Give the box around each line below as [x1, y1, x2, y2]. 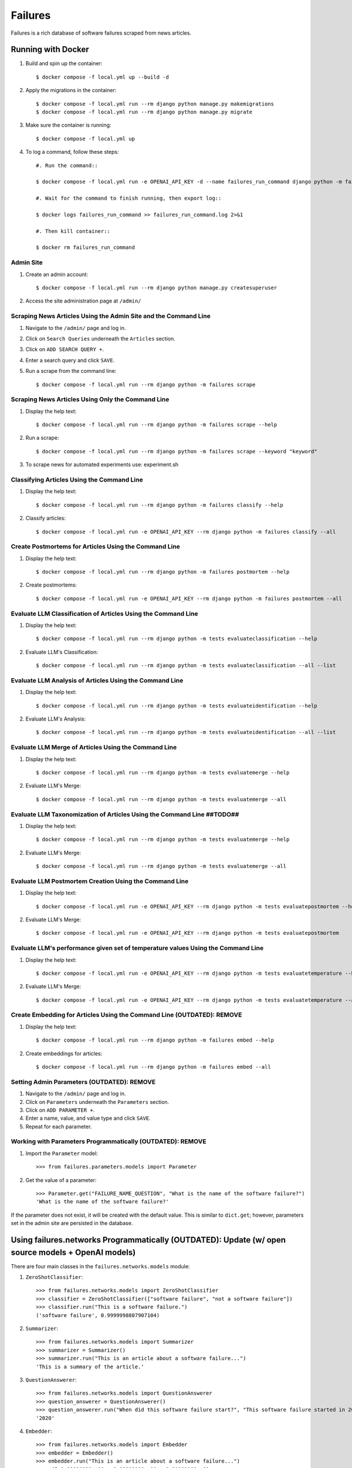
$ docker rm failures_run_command [36, 244, 135, 251]
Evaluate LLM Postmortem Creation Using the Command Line [11, 877, 189, 885]
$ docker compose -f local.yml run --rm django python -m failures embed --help [36, 1037, 275, 1043]
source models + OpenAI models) [11, 1247, 136, 1257]
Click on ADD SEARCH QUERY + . [25, 346, 104, 353]
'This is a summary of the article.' [36, 1363, 145, 1370]
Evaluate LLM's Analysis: [25, 715, 86, 722]
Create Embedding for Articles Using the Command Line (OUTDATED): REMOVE [11, 1011, 242, 1019]
